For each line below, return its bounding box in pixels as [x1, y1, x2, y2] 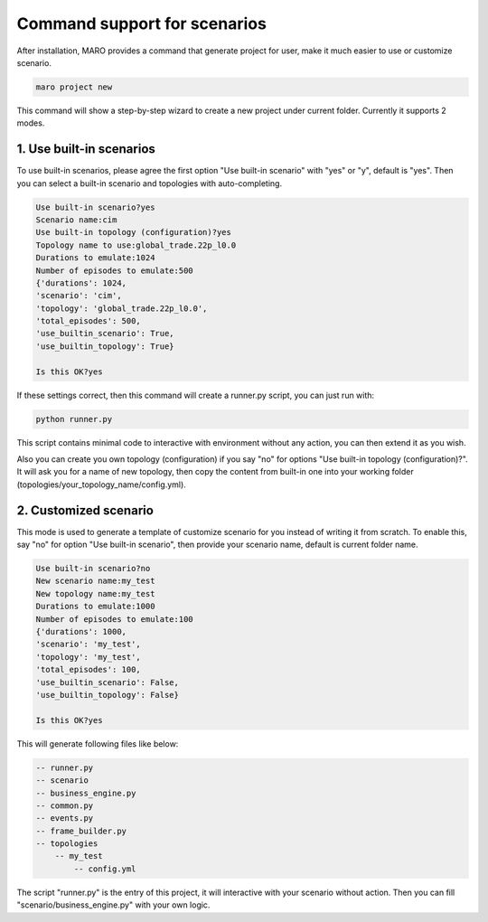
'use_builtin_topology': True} [35, 341, 175, 352]
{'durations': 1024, [35, 278, 127, 288]
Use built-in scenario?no [35, 563, 151, 574]
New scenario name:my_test [35, 576, 155, 587]
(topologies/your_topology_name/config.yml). [16, 479, 187, 490]
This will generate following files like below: [16, 738, 179, 749]
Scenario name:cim [35, 214, 117, 225]
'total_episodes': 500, [35, 316, 142, 326]
